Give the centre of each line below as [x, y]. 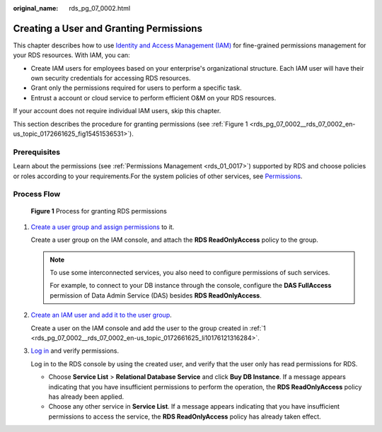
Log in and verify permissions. [75, 351]
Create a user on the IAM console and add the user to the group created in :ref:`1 [149, 328]
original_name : [36, 8]
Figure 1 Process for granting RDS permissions [99, 211]
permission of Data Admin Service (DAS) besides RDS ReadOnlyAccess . [156, 295]
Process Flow [37, 194]
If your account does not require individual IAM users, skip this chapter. [117, 111]
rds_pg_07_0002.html [100, 8]
